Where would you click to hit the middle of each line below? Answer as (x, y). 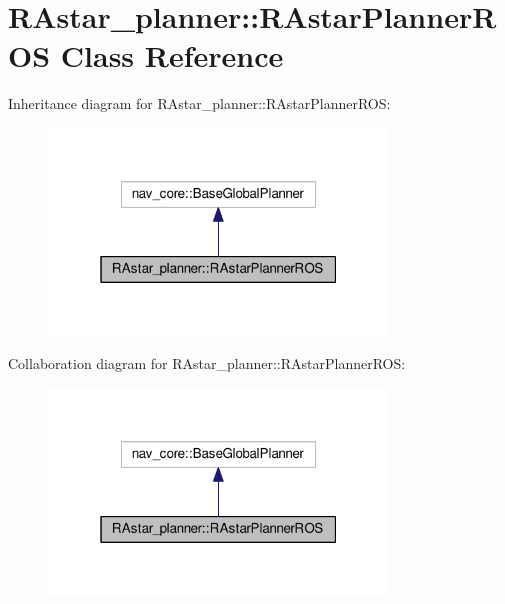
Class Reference (172, 55)
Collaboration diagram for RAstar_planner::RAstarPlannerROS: (207, 363)
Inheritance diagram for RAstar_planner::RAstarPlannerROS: (199, 103)
